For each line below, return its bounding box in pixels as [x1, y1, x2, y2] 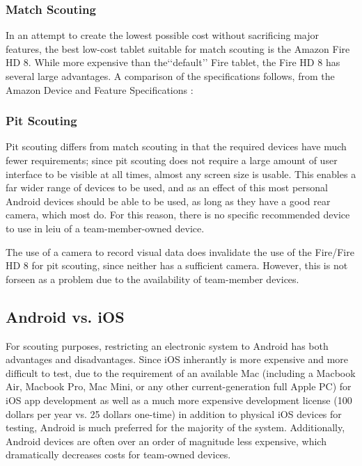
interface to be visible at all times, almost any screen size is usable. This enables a [6, 166, 356, 181]
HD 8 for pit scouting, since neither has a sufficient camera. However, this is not [6, 258, 348, 273]
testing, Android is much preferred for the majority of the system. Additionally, [6, 420, 345, 435]
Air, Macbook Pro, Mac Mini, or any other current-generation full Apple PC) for [6, 379, 352, 394]
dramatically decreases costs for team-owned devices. [6, 447, 231, 462]
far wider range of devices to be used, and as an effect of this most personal [6, 180, 328, 195]
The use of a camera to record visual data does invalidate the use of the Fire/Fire [6, 244, 354, 259]
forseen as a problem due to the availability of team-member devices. [6, 271, 299, 286]
